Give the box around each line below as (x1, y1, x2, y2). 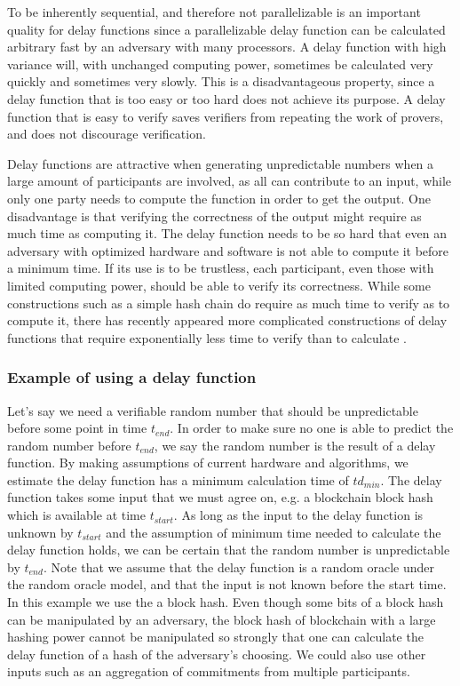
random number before (7, 435, 131, 454)
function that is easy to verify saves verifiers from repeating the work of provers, (7, 107, 444, 125)
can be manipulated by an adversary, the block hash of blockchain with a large (7, 610, 436, 628)
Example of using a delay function (7, 366, 257, 388)
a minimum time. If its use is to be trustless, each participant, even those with (7, 259, 434, 277)
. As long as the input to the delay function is (173, 506, 424, 524)
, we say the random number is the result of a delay (154, 435, 436, 454)
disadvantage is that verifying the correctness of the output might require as (7, 206, 422, 225)
